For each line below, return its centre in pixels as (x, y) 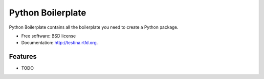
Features (23, 56)
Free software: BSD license (48, 36)
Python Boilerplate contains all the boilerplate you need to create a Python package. (94, 27)
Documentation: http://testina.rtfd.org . (60, 43)
